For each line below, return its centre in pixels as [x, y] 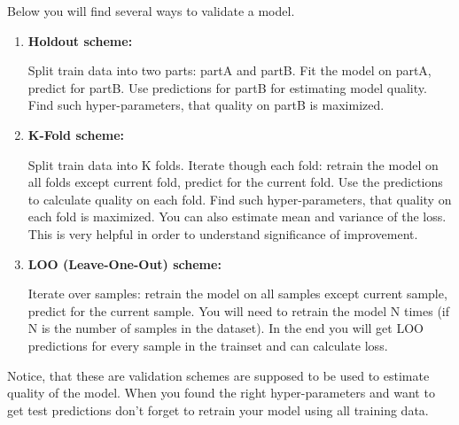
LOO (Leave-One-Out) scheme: [124, 263]
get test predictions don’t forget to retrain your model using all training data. [218, 410]
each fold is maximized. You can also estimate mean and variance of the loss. [237, 216]
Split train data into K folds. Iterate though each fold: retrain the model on [233, 164]
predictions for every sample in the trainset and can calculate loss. [208, 345]
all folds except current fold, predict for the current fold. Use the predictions [235, 182]
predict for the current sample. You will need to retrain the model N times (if [239, 310]
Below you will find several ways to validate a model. [151, 11]
